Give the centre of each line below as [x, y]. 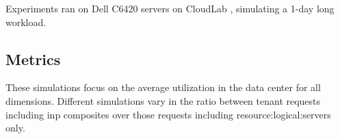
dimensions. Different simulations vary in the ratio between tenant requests [163, 100]
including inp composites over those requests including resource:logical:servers [168, 114]
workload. [26, 22]
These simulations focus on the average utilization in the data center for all [163, 87]
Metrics [33, 59]
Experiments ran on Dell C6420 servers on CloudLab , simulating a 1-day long [170, 8]
